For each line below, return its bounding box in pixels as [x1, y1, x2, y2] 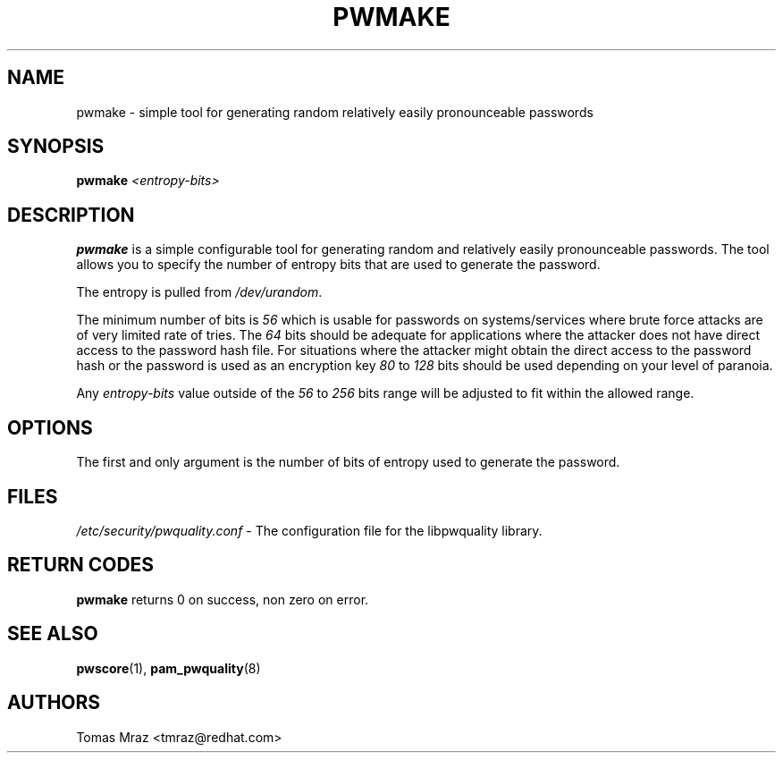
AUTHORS [7, 691, 101, 714]
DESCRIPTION [7, 203, 135, 226]
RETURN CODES [7, 553, 155, 577]
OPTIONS [7, 416, 93, 439]
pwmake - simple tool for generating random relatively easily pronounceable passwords [76, 104, 594, 120]
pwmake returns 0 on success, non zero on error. [76, 591, 369, 607]
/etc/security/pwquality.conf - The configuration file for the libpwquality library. [76, 522, 543, 538]
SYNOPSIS [7, 135, 105, 158]
